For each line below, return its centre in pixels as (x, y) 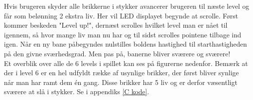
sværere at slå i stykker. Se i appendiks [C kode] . (77, 92)
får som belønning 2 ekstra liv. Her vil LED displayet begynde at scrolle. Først (121, 15)
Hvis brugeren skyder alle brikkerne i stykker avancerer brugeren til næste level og (126, 6)
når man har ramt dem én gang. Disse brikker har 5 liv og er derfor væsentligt (121, 82)
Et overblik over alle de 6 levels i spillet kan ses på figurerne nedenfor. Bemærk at (126, 63)
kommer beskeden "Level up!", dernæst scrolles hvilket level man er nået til (116, 25)
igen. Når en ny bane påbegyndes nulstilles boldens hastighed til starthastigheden (126, 44)
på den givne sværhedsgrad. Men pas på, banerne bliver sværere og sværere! (117, 53)
